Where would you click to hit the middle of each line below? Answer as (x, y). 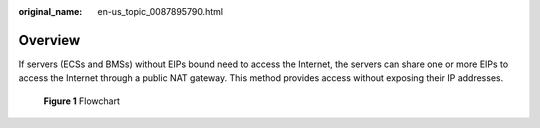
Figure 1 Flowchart (81, 101)
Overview (49, 40)
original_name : (50, 11)
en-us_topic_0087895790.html (160, 11)
